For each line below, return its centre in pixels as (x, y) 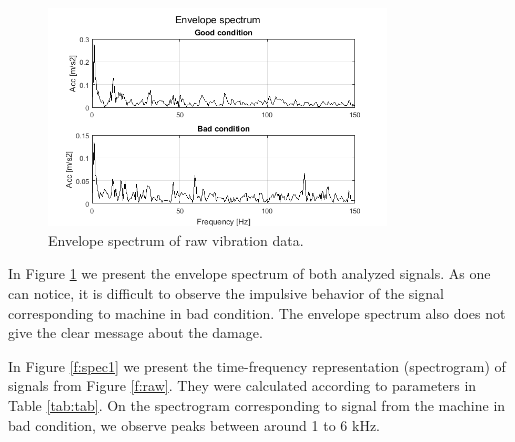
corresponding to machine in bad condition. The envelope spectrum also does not (257, 312)
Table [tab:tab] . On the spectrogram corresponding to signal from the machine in (257, 404)
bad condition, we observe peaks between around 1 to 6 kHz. (194, 424)
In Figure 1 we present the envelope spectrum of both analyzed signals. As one (249, 273)
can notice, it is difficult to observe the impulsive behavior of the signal (226, 293)
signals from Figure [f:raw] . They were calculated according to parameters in (242, 385)
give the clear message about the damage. (135, 332)
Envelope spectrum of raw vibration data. (176, 239)
